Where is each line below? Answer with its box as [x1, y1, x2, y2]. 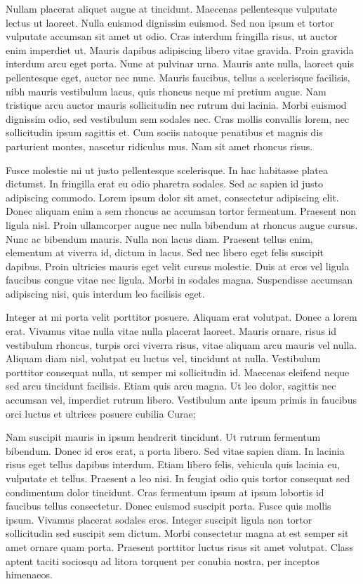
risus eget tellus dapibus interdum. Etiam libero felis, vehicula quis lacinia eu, [6, 457, 341, 472]
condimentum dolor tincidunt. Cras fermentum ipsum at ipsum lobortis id [6, 484, 324, 499]
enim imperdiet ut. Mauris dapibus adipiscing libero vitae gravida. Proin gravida [6, 42, 354, 57]
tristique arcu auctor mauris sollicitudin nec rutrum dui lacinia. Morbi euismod [6, 98, 347, 112]
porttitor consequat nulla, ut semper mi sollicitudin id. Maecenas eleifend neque [6, 364, 350, 379]
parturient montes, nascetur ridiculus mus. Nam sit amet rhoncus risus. [6, 138, 313, 153]
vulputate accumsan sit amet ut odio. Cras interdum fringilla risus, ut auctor [6, 29, 338, 44]
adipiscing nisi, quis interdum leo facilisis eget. [6, 286, 205, 300]
